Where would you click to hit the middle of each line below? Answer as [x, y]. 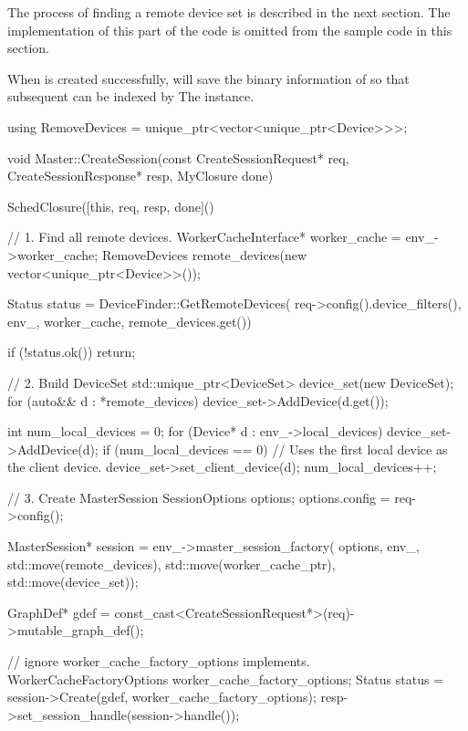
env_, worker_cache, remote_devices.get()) [130, 321]
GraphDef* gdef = [59, 612]
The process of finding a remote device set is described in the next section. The [229, 12]
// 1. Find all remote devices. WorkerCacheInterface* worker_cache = [204, 237]
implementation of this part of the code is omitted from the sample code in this [230, 30]
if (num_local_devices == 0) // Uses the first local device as [275, 449]
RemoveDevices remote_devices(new [204, 254]
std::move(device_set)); [73, 582]
